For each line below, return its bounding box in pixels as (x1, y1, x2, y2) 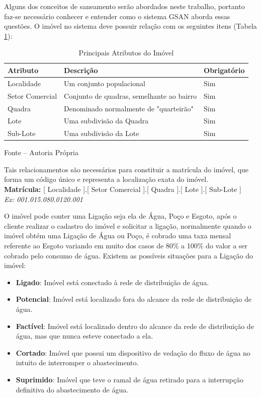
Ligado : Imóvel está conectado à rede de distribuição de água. (16, 277, 209, 287)
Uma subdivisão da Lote (64, 128, 139, 139)
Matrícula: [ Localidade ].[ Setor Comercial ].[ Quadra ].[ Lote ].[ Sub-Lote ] (4, 184, 241, 194)
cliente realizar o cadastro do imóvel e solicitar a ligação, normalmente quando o (4, 220, 251, 231)
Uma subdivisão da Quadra (64, 115, 148, 126)
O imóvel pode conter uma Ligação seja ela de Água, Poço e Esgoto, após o (4, 211, 237, 221)
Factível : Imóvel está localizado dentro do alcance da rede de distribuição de (16, 320, 254, 331)
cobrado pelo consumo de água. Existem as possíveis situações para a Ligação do (4, 250, 253, 260)
